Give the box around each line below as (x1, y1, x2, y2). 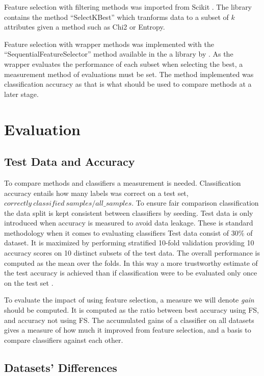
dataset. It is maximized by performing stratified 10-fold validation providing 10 (4, 237, 254, 248)
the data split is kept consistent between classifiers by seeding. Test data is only (4, 207, 253, 218)
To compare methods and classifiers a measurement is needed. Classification (4, 177, 241, 188)
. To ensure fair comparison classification (131, 197, 259, 208)
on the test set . (4, 277, 54, 288)
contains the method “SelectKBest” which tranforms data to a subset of (4, 11, 229, 22)
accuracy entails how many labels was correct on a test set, (4, 187, 189, 198)
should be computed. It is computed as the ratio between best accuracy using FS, (4, 305, 259, 315)
